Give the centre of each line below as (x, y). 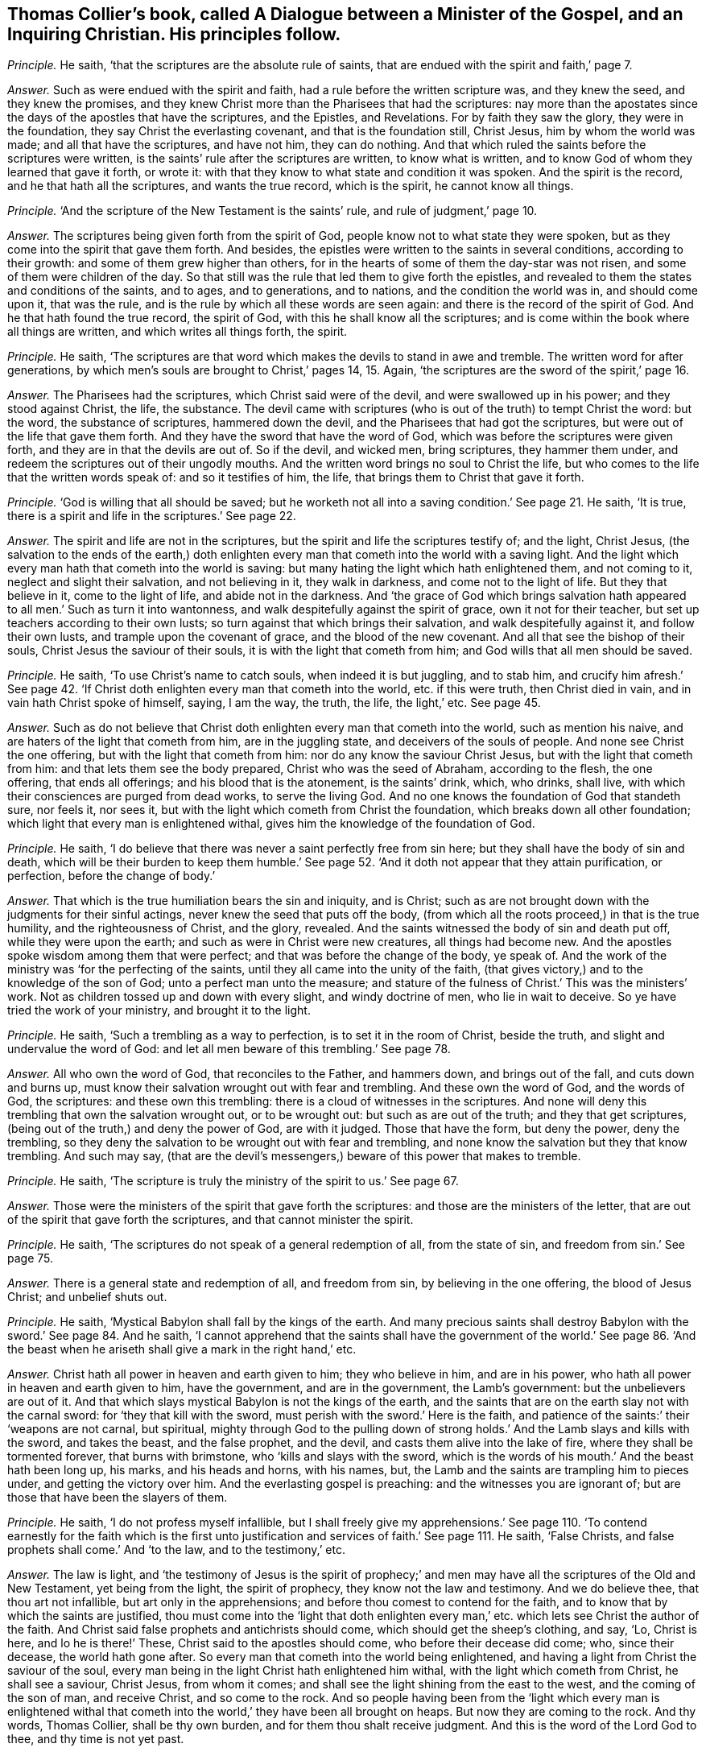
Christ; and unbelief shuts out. (87, 1297)
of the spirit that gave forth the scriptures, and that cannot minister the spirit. (211, 1220)
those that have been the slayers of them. (118, 1498)
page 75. (31, 1258)
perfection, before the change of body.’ (111, 876)
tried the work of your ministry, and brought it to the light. (159, 1010)
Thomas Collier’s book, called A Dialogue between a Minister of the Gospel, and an (345, 14)
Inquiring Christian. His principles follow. (174, 34)
